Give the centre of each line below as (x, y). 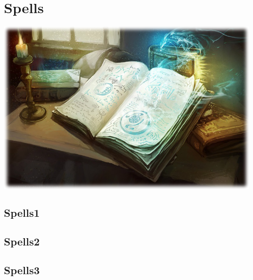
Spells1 (22, 213)
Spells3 (22, 270)
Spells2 (22, 241)
